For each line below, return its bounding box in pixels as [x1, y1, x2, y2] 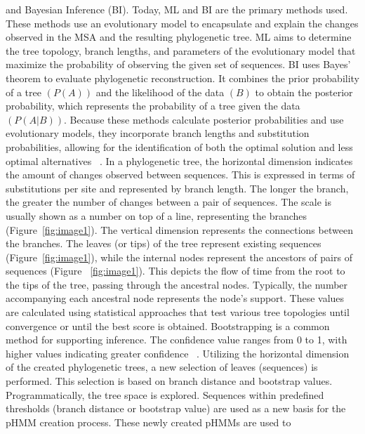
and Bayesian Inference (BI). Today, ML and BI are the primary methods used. [6, 2, 348, 16]
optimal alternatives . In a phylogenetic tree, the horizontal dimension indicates [6, 153, 353, 168]
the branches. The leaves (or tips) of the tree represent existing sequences [6, 236, 321, 251]
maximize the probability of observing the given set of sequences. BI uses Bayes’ [6, 57, 351, 72]
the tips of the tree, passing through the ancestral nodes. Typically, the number [6, 277, 348, 291]
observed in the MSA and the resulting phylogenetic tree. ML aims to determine [6, 29, 352, 44]
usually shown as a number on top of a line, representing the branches [6, 208, 307, 223]
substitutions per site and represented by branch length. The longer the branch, [6, 180, 349, 195]
